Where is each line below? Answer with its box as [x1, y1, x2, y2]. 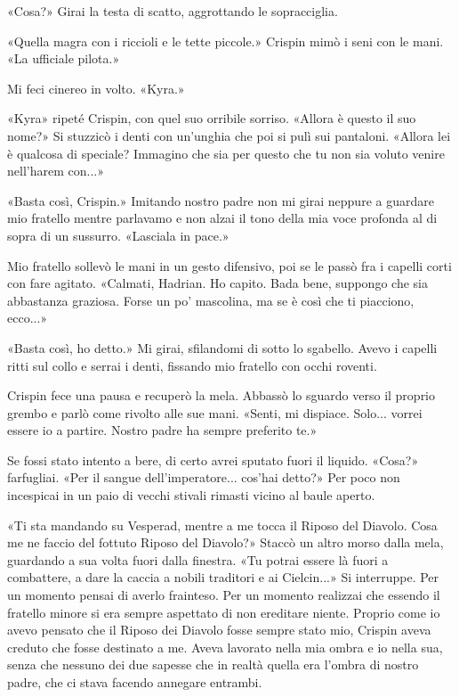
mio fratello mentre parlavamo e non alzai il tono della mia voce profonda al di [7, 209, 438, 227]
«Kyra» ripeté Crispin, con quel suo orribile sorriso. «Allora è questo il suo [7, 109, 416, 127]
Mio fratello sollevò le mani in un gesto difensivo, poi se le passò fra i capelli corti [7, 256, 452, 275]
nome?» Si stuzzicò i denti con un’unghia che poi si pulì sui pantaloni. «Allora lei [7, 126, 451, 144]
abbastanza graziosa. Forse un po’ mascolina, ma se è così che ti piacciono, [7, 291, 415, 309]
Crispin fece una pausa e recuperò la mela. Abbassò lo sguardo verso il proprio [7, 386, 436, 405]
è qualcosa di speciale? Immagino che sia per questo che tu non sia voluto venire [7, 143, 445, 162]
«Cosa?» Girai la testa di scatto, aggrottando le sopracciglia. [7, 2, 338, 20]
